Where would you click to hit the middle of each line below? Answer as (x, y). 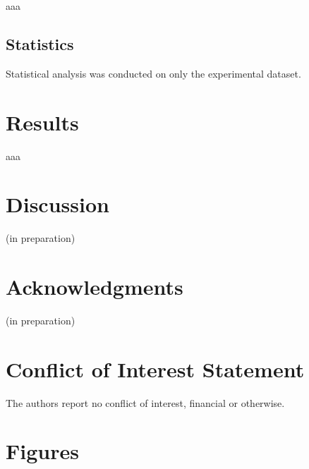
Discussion (57, 204)
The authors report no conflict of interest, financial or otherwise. (145, 402)
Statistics (40, 43)
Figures (42, 451)
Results (42, 122)
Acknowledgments (95, 287)
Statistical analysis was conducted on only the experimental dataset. (153, 73)
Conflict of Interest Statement (155, 368)
